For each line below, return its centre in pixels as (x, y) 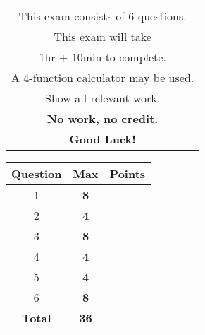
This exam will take (103, 36)
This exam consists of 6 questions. (103, 16)
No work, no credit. (103, 118)
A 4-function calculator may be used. (103, 77)
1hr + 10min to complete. (103, 57)
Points (128, 174)
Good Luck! (103, 139)
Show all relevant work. (103, 98)
